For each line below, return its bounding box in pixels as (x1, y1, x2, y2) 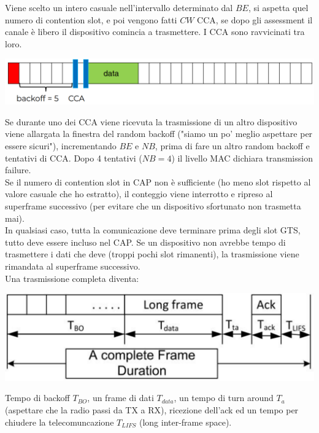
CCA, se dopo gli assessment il (197, 13, 313, 26)
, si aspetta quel (248, 1, 309, 14)
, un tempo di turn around (174, 391, 274, 404)
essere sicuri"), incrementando (5, 139, 117, 152)
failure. (5, 163, 31, 176)
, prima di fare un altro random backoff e (155, 139, 310, 152)
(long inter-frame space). (139, 415, 232, 428)
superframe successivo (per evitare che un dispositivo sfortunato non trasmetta (5, 199, 301, 212)
